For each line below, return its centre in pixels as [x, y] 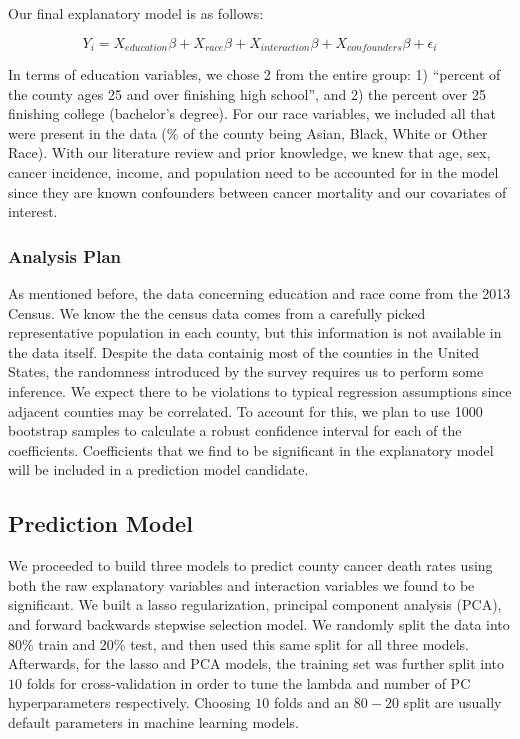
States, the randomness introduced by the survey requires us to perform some [246, 371]
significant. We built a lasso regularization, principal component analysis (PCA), [255, 604]
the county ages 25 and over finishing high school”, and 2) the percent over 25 [247, 93]
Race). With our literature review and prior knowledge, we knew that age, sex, [249, 152]
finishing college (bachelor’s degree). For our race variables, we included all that [252, 113]
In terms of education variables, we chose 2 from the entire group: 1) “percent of [254, 74]
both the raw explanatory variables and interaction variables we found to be [241, 584]
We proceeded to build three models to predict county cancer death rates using [250, 565]
